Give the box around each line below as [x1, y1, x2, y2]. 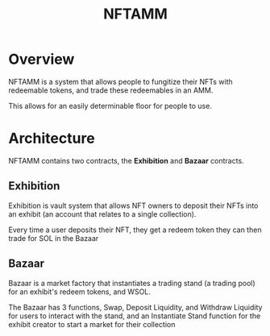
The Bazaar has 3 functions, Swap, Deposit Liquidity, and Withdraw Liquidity [8, 302, 263, 312]
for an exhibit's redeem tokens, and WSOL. [8, 287, 152, 297]
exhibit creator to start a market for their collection [8, 319, 176, 329]
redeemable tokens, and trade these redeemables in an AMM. [8, 85, 214, 95]
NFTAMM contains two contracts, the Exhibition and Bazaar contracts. [8, 156, 244, 165]
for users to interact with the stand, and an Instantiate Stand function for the [8, 311, 261, 321]
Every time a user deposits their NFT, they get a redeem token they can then [8, 225, 262, 234]
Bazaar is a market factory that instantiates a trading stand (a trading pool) [8, 278, 255, 288]
